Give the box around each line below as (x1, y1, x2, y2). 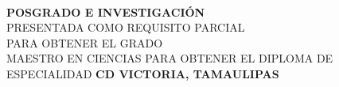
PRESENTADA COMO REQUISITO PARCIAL (6, 19, 245, 36)
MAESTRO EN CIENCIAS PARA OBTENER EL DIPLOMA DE (6, 50, 333, 66)
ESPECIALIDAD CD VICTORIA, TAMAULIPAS (6, 65, 279, 81)
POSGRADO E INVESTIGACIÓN (6, 3, 205, 20)
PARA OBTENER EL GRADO (6, 34, 163, 51)
